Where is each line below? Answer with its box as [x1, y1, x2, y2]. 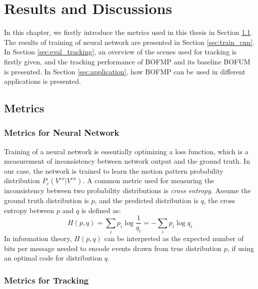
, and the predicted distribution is [94, 195, 198, 206]
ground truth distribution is [4, 195, 89, 206]
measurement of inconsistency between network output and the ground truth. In [4, 156, 250, 166]
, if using [227, 243, 254, 253]
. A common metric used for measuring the [82, 175, 214, 186]
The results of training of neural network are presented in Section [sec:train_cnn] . [4, 36, 255, 47]
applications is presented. [4, 76, 81, 86]
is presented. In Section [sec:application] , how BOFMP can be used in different [4, 66, 245, 76]
